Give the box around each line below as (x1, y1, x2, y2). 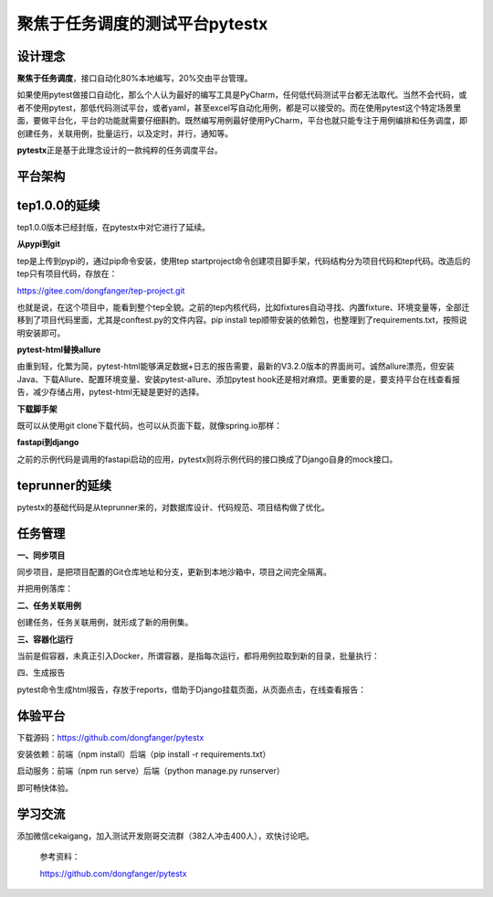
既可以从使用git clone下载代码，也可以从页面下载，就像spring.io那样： (16, 421, 283, 432)
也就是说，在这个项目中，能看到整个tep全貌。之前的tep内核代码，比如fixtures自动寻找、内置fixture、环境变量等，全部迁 (16, 302, 470, 313)
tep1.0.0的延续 (16, 198, 100, 213)
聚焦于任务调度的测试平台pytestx (16, 14, 268, 34)
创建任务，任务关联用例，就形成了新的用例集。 (16, 617, 194, 628)
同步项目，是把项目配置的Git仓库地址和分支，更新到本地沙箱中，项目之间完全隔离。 (16, 567, 332, 577)
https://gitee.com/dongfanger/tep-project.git (16, 284, 185, 296)
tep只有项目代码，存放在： (16, 268, 118, 279)
